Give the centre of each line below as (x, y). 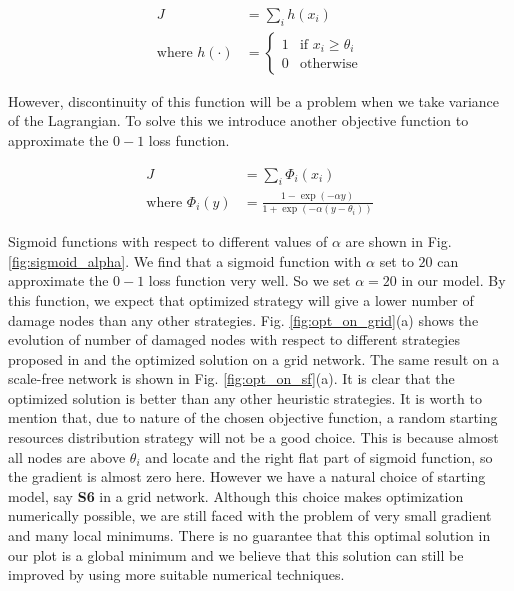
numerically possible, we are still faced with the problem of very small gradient (250, 515)
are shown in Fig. (398, 241)
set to (396, 260)
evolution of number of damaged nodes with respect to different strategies (234, 339)
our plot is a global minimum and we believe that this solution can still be (236, 554)
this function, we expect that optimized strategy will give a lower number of (241, 299)
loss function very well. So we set (249, 280)
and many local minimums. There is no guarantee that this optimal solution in (249, 535)
